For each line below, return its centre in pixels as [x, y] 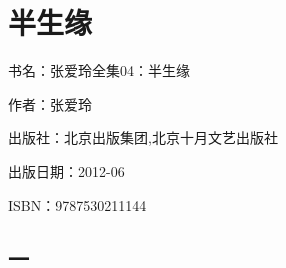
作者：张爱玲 [50, 103]
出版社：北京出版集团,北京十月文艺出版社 [143, 137]
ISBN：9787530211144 [77, 204]
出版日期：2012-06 [66, 170]
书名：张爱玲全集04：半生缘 [99, 70]
